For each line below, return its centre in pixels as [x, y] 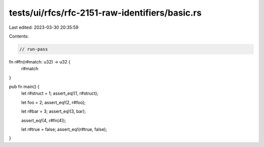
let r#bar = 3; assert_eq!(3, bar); [54, 111]
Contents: [19, 36]
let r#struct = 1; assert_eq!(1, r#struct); [60, 93]
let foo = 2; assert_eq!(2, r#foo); [53, 102]
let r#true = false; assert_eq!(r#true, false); [64, 129]
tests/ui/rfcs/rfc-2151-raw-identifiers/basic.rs [105, 13]
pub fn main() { [24, 87]
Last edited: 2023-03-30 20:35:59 [44, 27]
